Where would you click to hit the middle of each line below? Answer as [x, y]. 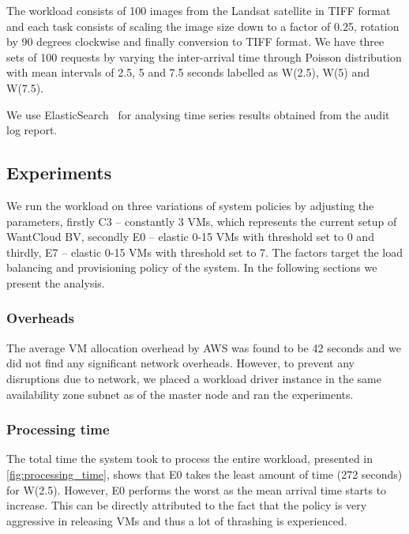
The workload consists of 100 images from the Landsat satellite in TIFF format [199, 10]
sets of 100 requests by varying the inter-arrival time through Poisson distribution [204, 56]
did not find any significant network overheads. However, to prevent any [180, 363]
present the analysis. [56, 282]
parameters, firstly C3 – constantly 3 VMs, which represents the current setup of [202, 221]
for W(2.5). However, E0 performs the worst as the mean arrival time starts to [197, 489]
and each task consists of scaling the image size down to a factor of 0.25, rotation [203, 26]
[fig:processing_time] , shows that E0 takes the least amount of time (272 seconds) [204, 474]
